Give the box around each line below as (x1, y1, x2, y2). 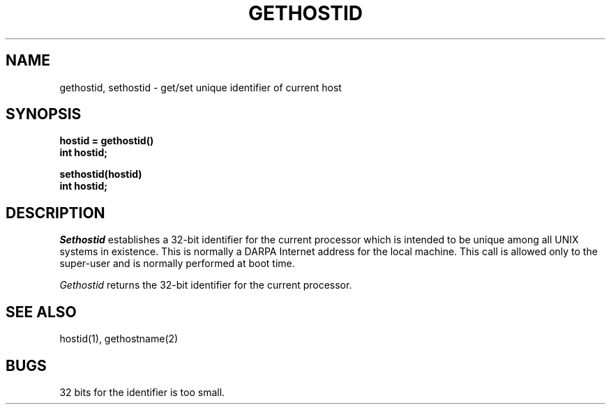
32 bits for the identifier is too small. (59, 386, 225, 398)
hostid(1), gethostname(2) (59, 333, 179, 345)
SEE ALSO (6, 303, 77, 321)
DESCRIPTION (6, 204, 105, 222)
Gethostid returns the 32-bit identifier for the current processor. (59, 279, 352, 291)
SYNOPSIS (6, 105, 82, 123)
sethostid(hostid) (59, 168, 142, 181)
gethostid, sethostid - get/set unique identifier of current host (59, 81, 342, 93)
